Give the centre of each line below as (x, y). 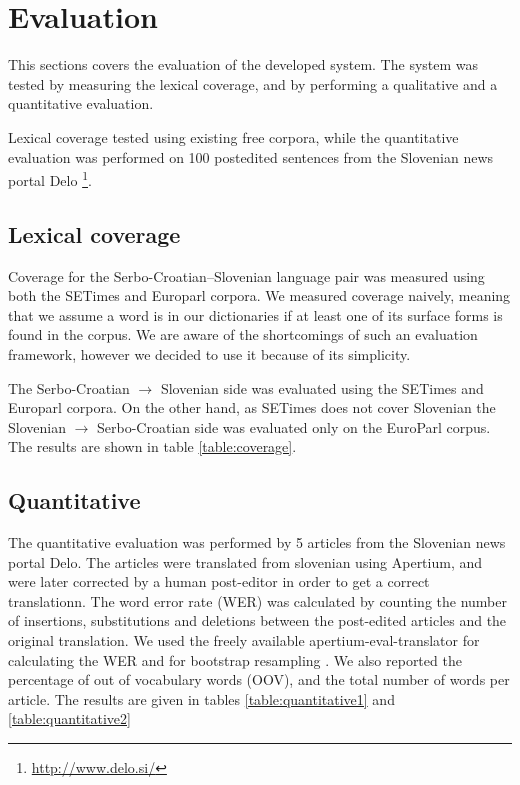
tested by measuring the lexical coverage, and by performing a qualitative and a (253, 83)
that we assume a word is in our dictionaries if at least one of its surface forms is (255, 314)
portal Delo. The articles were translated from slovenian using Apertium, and (245, 561)
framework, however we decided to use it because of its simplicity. (209, 353)
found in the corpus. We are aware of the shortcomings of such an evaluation (243, 334)
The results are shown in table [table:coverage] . (152, 446)
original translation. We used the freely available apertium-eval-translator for (244, 640)
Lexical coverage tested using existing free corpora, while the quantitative (233, 136)
